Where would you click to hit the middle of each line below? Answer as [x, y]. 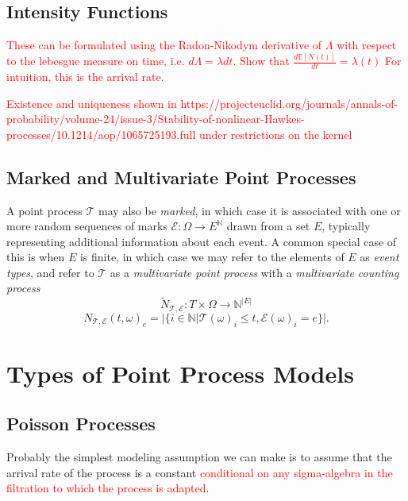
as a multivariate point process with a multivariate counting [254, 272]
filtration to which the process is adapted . [108, 488]
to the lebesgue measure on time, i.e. [96, 61]
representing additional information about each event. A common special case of [202, 241]
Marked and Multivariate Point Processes [181, 177]
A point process [44, 210]
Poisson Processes [81, 424]
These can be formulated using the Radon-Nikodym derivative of [164, 45]
